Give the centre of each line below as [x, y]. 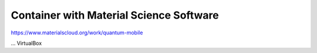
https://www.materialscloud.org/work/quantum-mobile [77, 33]
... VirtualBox [26, 43]
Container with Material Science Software [115, 15]
